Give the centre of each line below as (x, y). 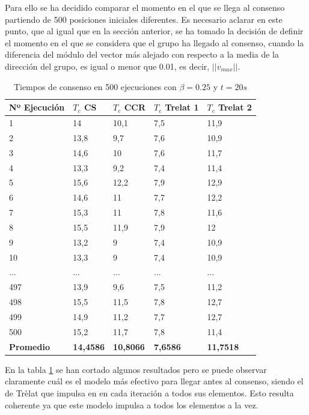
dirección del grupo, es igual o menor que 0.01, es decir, (107, 66)
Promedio (29, 346)
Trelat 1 (182, 107)
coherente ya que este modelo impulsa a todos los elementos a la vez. (132, 404)
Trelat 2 (235, 107)
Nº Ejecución (37, 107)
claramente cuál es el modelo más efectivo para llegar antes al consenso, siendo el (154, 381)
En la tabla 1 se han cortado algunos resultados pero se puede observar (136, 369)
